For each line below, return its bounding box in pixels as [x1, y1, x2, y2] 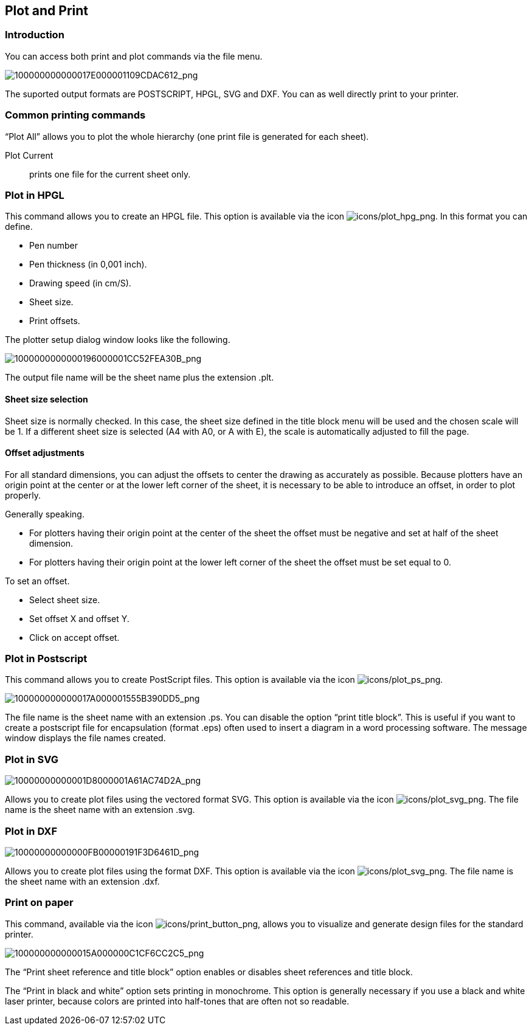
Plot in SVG [5, 753, 58, 766]
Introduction [5, 29, 64, 41]
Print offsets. [29, 316, 80, 327]
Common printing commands [5, 109, 146, 122]
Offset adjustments [5, 448, 85, 458]
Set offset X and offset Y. [29, 613, 130, 624]
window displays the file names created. [5, 733, 166, 744]
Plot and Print [5, 3, 89, 18]
